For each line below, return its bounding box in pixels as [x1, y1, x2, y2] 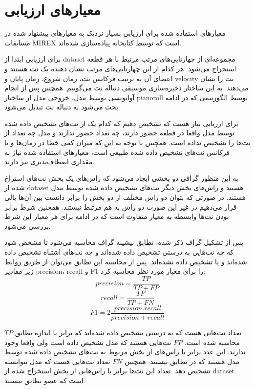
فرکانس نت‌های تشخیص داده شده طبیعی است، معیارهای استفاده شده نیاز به [4, 147, 230, 157]
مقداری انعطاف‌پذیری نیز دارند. [4, 156, 95, 167]
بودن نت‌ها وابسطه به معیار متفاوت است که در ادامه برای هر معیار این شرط [4, 211, 229, 221]
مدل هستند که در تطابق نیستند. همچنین [125, 356, 240, 366]
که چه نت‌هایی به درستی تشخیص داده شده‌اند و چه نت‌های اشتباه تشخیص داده [4, 247, 234, 257]
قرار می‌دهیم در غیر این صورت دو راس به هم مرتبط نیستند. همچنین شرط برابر [4, 201, 237, 212]
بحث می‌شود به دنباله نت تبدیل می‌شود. [4, 102, 120, 112]
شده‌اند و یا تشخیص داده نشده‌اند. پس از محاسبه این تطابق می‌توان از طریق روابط [4, 256, 247, 266]
